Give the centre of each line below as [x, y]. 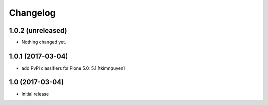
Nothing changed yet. [44, 42]
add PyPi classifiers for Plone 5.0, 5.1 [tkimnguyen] [73, 68]
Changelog [32, 13]
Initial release [35, 94]
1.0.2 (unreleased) [38, 30]
